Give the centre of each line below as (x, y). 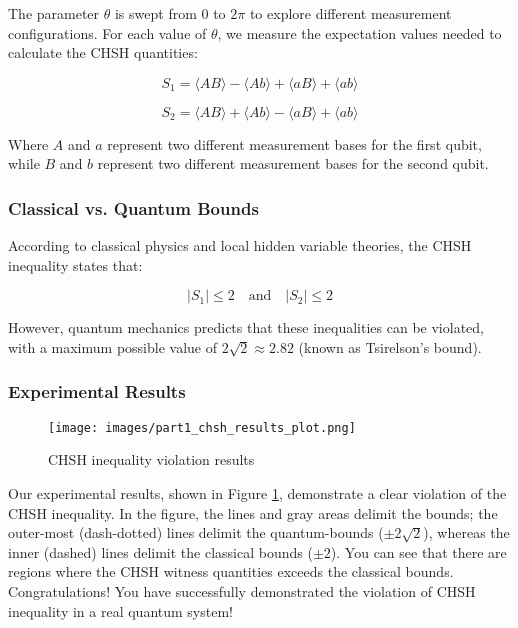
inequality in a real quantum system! (120, 610)
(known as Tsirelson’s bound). (390, 346)
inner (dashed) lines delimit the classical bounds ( (160, 551)
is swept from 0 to (170, 13)
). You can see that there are (418, 551)
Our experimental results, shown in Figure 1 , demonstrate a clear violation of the (257, 493)
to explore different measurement (350, 13)
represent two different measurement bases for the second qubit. (293, 163)
